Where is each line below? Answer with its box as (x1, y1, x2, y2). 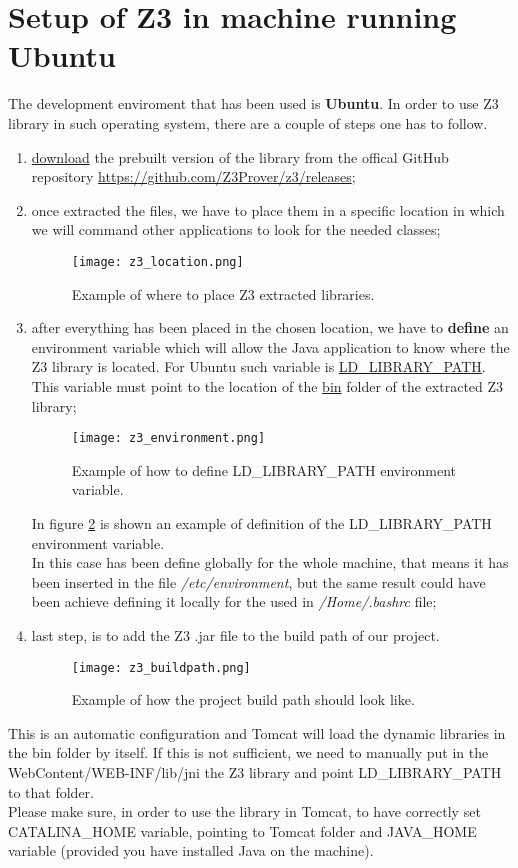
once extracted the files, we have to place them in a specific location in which (31, 199, 505, 220)
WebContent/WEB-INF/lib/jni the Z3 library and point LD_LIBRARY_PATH (8, 761, 502, 782)
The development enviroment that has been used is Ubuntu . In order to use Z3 (8, 93, 499, 114)
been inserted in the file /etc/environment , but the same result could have (31, 571, 486, 592)
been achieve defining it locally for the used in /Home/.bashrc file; (31, 591, 437, 612)
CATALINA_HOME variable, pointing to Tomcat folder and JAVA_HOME (8, 820, 477, 841)
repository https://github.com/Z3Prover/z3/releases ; (31, 166, 356, 187)
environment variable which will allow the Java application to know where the (31, 336, 510, 357)
